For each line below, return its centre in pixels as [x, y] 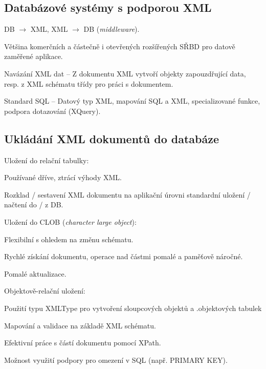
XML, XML [49, 29]
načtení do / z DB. [34, 205]
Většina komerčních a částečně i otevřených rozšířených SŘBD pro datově [120, 46]
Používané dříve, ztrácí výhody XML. [63, 177]
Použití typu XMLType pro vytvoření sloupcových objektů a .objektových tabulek [133, 308]
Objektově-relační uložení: [45, 291]
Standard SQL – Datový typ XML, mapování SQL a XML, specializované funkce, [132, 101]
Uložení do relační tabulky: [47, 160]
